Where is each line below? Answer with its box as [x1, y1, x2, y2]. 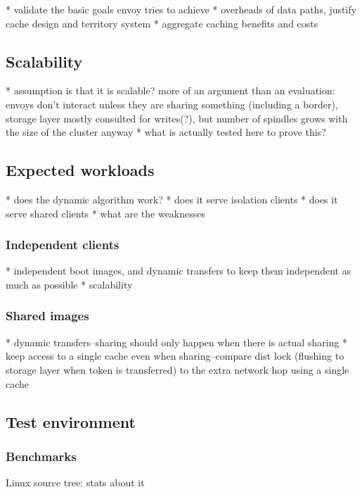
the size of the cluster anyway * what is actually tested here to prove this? [6, 125, 326, 139]
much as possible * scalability [6, 277, 133, 291]
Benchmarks [6, 447, 77, 465]
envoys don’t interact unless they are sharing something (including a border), [6, 96, 338, 111]
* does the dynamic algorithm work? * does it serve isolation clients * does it [6, 191, 338, 206]
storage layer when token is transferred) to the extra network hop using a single [6, 362, 349, 377]
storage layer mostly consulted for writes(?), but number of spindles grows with [6, 111, 348, 125]
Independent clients [6, 236, 119, 253]
